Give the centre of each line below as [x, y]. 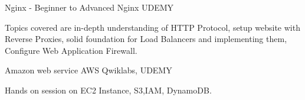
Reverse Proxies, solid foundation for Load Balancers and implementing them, [146, 39]
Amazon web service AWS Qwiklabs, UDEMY [88, 70]
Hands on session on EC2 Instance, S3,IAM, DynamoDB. [108, 90]
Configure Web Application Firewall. [71, 50]
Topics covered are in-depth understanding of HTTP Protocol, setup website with [152, 27]
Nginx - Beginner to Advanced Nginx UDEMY [89, 7]
